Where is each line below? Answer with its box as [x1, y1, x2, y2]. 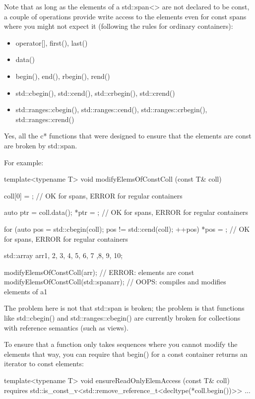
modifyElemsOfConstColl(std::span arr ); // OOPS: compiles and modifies [4, 276, 226, 287]
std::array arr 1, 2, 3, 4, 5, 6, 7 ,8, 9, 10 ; [4, 250, 123, 261]
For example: [4, 157, 44, 167]
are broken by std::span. [4, 140, 77, 150]
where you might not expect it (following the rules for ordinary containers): [4, 21, 233, 31]
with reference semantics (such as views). [4, 322, 128, 332]
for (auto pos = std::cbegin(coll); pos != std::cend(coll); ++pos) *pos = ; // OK [4, 223, 250, 234]
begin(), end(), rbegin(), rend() [15, 70, 110, 81]
